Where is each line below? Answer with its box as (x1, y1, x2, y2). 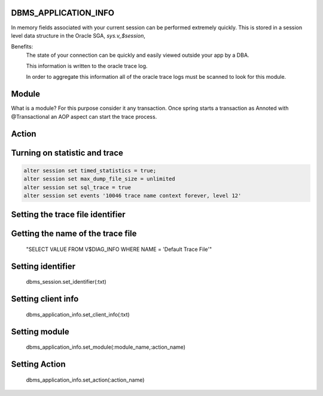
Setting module (11, 326, 69, 337)
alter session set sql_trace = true (23, 184, 132, 191)
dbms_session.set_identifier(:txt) (26, 278, 107, 286)
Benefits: (11, 43, 33, 50)
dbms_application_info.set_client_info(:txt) (26, 311, 130, 318)
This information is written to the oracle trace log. (26, 63, 148, 70)
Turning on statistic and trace (11, 148, 124, 158)
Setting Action (11, 359, 66, 369)
